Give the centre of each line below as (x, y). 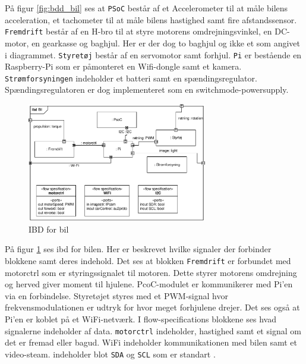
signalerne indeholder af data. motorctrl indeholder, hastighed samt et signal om (153, 330)
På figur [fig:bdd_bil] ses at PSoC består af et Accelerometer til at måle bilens (146, 8)
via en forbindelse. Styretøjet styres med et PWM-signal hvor (116, 295)
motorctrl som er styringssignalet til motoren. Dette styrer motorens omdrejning (151, 272)
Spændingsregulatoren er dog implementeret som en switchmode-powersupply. (147, 90)
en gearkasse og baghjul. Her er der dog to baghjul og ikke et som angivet (166, 43)
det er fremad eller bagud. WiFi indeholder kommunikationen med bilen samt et (151, 342)
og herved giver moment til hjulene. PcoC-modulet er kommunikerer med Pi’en (149, 284)
